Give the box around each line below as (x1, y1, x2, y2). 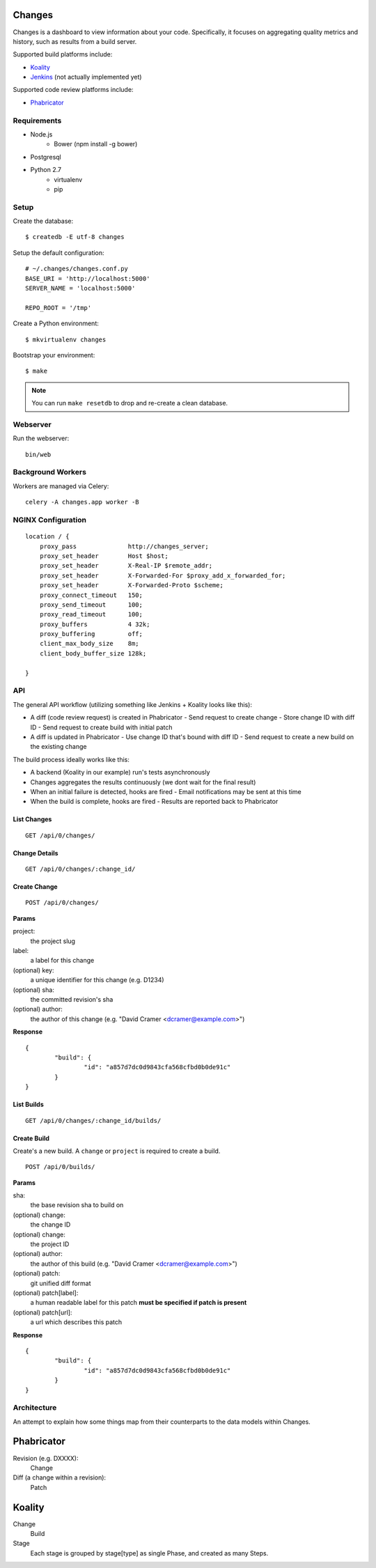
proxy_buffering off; (39, 630, 143, 638)
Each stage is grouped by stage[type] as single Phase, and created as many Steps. (30, 1548, 269, 1557)
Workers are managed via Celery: (13, 481, 109, 490)
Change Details (13, 848, 58, 857)
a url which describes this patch (30, 1318, 123, 1326)
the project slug (30, 937, 76, 945)
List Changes (13, 815, 52, 823)
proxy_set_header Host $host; (39, 552, 169, 560)
